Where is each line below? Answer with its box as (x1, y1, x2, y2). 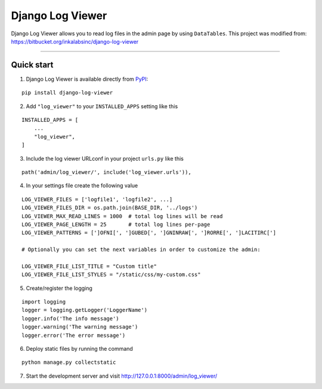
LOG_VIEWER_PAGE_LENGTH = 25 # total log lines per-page (21, 221, 210, 228)
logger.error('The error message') (21, 332, 126, 339)
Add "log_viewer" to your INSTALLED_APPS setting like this (26, 102, 178, 110)
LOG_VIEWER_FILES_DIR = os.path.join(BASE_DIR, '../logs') (21, 204, 198, 212)
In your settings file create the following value (26, 182, 138, 189)
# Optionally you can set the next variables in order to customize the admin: (21, 246, 261, 253)
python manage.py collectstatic (21, 359, 116, 366)
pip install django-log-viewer (21, 90, 113, 96)
